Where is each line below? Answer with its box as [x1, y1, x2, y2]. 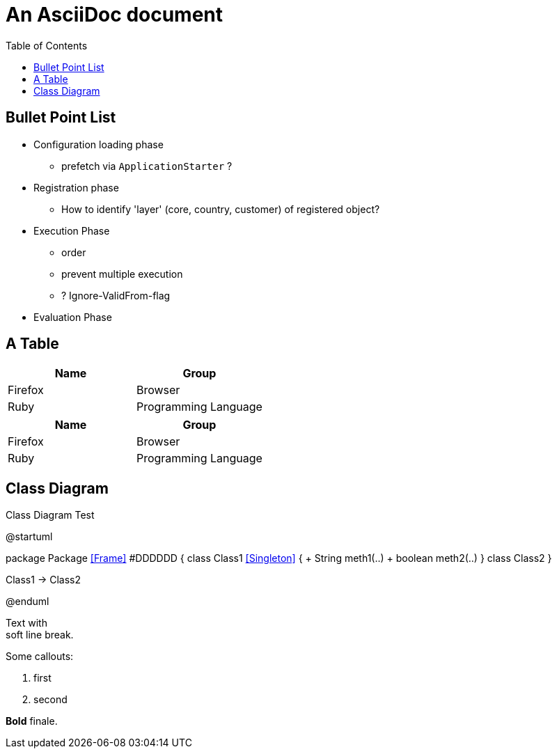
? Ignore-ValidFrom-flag [61, 289, 171, 301]
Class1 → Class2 [6, 574, 81, 586]
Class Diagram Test [6, 509, 95, 521]
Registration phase [33, 181, 119, 194]
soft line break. [6, 629, 74, 641]
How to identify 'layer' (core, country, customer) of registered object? [61, 203, 380, 215]
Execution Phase [33, 224, 110, 237]
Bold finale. [6, 715, 58, 728]
